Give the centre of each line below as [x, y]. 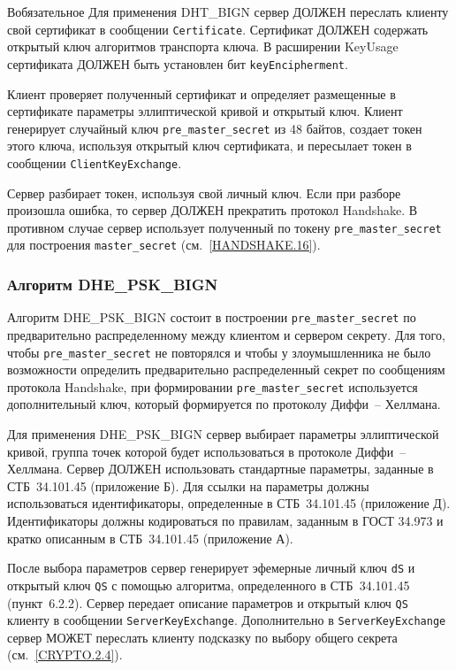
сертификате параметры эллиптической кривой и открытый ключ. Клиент [205, 111]
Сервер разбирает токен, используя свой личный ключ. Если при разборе [204, 193]
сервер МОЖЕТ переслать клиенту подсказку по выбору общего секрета [202, 637]
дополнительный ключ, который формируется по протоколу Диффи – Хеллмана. [224, 404]
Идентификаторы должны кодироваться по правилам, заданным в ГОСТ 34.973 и [225, 521]
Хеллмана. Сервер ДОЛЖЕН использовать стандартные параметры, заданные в [220, 469]
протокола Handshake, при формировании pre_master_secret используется [213, 386]
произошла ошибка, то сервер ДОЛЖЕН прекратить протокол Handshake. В [213, 210]
